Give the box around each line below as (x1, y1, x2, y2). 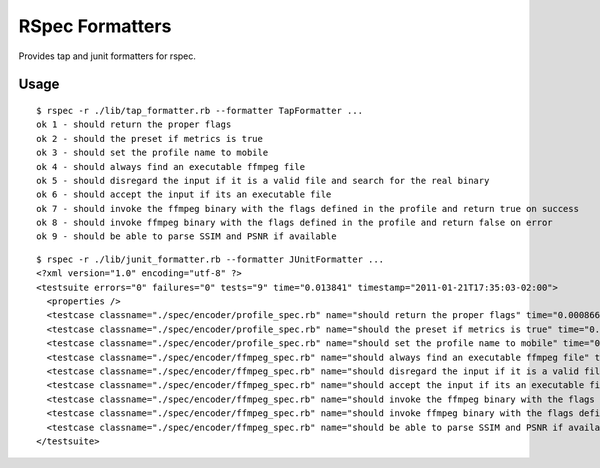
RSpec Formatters (18, 15, 172, 37)
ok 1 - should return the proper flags (36, 119, 232, 130)
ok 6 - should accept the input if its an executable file (36, 189, 332, 200)
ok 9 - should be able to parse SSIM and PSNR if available (36, 231, 337, 242)
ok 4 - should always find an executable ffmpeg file (36, 161, 305, 172)
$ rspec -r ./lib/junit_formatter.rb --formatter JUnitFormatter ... (36, 253, 385, 265)
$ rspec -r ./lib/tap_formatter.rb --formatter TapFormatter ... (36, 105, 364, 116)
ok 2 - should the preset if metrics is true (36, 133, 264, 144)
